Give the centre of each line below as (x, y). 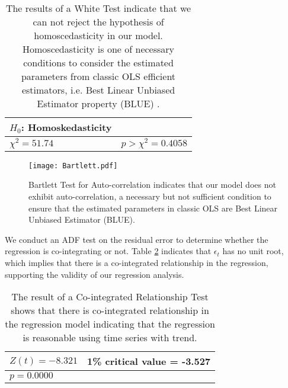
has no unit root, (253, 251)
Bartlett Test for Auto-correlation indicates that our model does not (152, 185)
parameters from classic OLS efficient (98, 76)
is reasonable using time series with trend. (110, 338)
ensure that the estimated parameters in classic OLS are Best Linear (153, 208)
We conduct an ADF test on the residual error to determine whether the (137, 239)
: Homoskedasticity (66, 127)
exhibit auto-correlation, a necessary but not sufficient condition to (150, 196)
